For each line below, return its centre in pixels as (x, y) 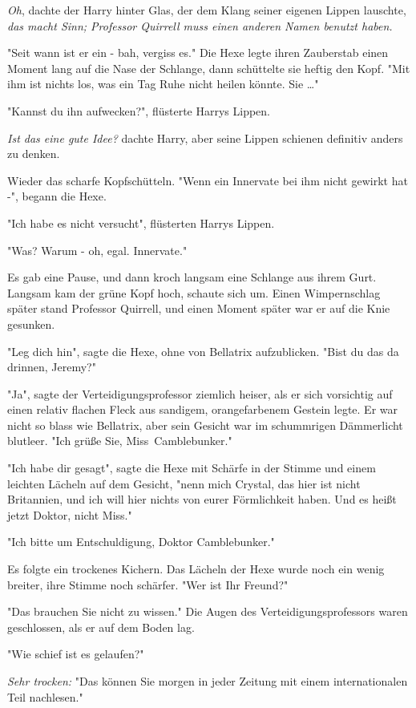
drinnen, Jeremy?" (52, 367)
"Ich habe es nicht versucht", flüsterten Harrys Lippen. (141, 223)
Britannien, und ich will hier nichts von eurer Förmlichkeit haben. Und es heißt (202, 499)
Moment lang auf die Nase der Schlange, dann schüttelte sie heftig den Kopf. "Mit (209, 68)
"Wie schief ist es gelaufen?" (76, 654)
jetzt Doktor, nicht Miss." (70, 514)
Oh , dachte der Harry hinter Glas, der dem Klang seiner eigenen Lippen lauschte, (207, 10)
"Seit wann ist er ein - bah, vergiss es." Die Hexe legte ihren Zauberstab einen (198, 53)
